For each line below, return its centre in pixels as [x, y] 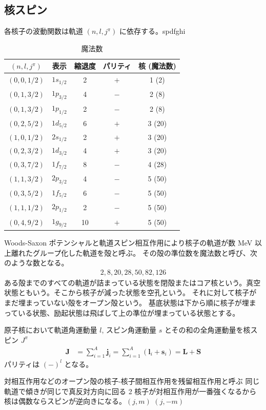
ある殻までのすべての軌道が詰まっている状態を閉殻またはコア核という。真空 [132, 282]
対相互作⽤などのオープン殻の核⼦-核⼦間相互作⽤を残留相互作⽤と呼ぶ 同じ [132, 381]
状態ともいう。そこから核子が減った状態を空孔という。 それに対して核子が [130, 292]
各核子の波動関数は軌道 [44, 31]
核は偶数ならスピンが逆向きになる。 [65, 401]
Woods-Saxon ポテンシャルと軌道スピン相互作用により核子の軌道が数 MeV [128, 242]
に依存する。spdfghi [152, 31]
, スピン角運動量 [129, 330]
